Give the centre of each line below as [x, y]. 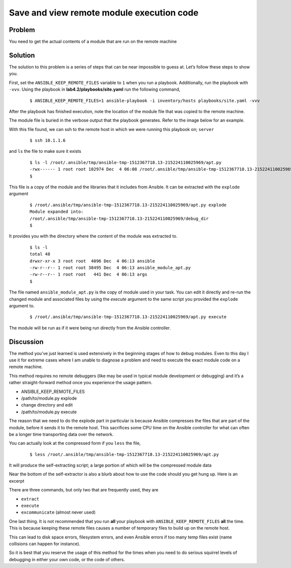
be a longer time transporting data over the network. [61, 434]
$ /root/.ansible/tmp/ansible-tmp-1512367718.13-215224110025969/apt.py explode [128, 205]
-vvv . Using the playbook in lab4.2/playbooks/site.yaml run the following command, [95, 89]
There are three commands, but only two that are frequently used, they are [84, 490]
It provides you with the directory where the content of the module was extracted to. [93, 236]
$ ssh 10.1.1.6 [48, 140]
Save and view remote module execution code [104, 13]
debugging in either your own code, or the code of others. [67, 559]
